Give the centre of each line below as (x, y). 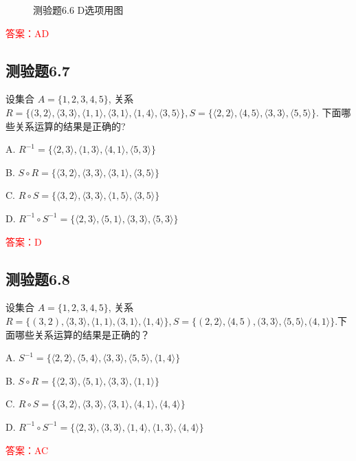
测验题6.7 (38, 70)
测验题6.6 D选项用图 (78, 10)
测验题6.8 (38, 278)
